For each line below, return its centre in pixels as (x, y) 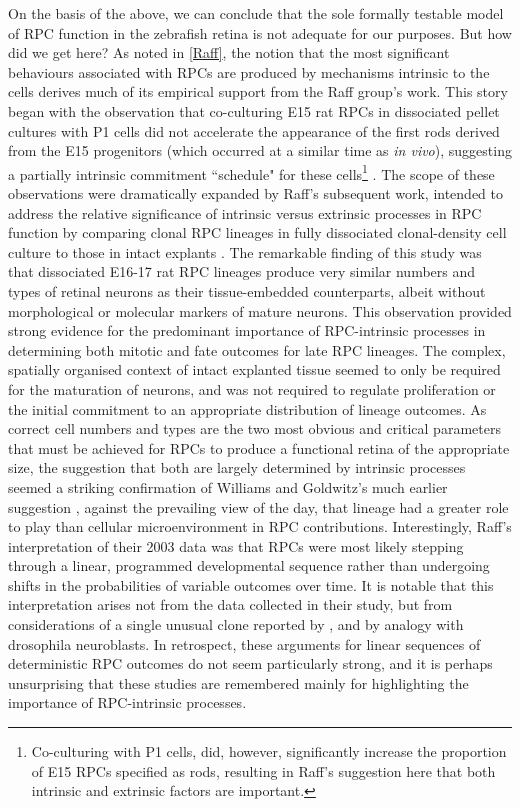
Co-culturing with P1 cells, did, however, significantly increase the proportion (269, 751)
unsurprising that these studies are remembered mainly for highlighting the (238, 682)
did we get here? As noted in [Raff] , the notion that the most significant (229, 52)
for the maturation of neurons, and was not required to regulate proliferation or (252, 388)
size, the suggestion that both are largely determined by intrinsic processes (237, 467)
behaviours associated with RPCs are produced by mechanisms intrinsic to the (249, 71)
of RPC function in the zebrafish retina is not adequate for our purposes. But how (260, 32)
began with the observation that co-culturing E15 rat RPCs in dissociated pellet (254, 110)
